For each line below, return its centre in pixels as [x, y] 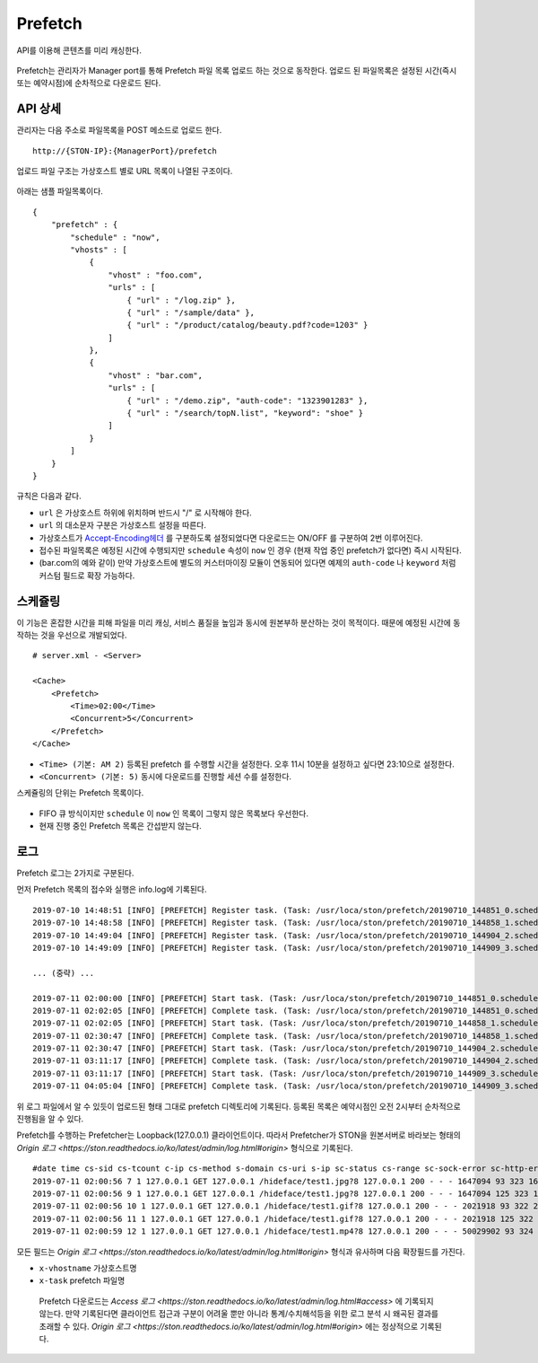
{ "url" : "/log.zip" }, [182, 300]
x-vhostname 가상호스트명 [88, 1268]
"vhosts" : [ [99, 250]
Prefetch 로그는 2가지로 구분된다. [75, 873]
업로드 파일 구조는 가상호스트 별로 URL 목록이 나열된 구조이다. [125, 171]
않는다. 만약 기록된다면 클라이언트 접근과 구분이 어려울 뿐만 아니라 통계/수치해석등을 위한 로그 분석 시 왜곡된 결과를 [239, 1314]
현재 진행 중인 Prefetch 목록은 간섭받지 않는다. [120, 826]
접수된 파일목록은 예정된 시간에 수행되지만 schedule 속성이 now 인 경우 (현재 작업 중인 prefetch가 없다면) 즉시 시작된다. [250, 550]
